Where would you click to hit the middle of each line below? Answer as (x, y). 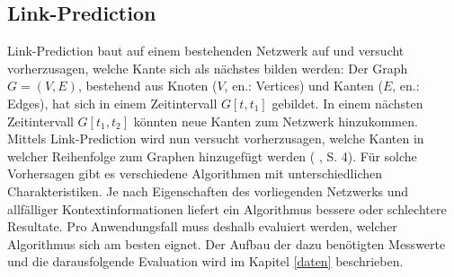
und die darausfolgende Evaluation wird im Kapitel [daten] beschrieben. (205, 261)
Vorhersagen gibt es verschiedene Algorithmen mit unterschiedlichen (195, 173)
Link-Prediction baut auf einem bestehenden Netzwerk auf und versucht (206, 51)
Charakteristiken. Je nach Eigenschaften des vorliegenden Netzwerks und (208, 190)
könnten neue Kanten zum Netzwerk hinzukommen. (276, 121)
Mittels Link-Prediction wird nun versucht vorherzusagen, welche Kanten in (216, 138)
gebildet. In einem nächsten (347, 103)
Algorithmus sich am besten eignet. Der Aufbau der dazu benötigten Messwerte (227, 243)
